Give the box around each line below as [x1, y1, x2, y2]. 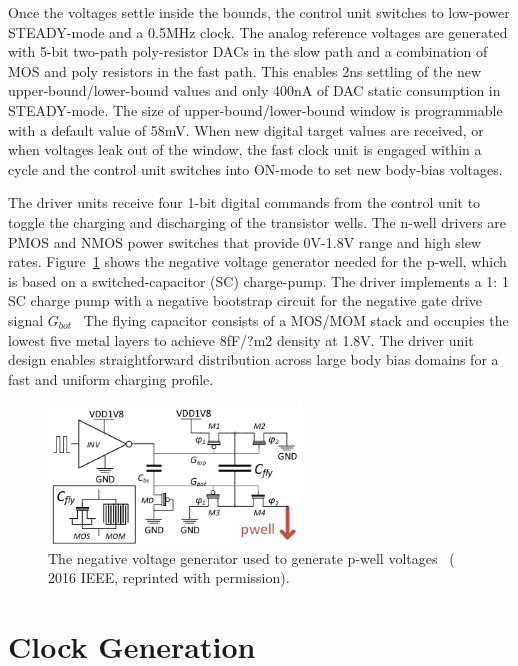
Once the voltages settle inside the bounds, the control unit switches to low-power [8, 2, 510, 22]
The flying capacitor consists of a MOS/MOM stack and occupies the [83, 309, 509, 330]
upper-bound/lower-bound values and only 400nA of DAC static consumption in [8, 80, 501, 101]
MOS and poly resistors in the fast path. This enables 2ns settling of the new [8, 60, 482, 81]
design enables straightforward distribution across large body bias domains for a [8, 349, 499, 370]
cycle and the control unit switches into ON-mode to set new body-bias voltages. [8, 158, 503, 179]
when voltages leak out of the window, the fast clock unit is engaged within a [8, 139, 482, 160]
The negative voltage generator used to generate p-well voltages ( [48, 547, 455, 568]
